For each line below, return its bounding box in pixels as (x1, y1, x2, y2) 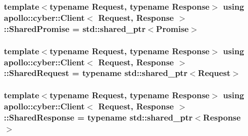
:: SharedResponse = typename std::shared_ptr (4, 111, 193, 123)
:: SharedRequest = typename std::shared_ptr (4, 67, 188, 79)
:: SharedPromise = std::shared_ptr (4, 22, 146, 34)
